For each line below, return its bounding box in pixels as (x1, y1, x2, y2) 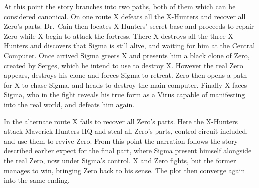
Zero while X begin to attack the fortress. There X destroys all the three (4, 30, 226, 41)
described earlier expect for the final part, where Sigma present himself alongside (4, 145, 252, 156)
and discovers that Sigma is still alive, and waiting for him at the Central (30, 40, 255, 51)
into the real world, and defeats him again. (4, 99, 135, 109)
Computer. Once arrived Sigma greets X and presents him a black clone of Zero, (4, 50, 250, 60)
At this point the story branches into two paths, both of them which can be (4, 1, 236, 11)
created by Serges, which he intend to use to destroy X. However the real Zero (4, 60, 243, 70)
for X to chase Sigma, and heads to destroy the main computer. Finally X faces (4, 79, 247, 90)
